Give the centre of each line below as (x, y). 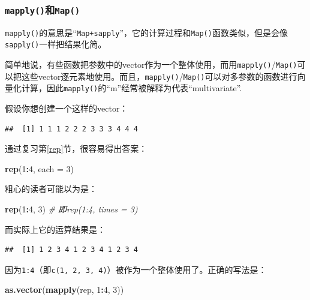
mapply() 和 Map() (43, 9)
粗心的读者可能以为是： (51, 189)
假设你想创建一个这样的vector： (67, 108)
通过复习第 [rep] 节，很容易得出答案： (76, 148)
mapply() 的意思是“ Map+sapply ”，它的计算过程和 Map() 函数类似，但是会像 (146, 32)
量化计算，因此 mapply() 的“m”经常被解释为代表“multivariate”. (124, 88)
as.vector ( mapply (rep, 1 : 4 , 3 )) (64, 289)
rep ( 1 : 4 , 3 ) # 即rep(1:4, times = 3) (71, 209)
